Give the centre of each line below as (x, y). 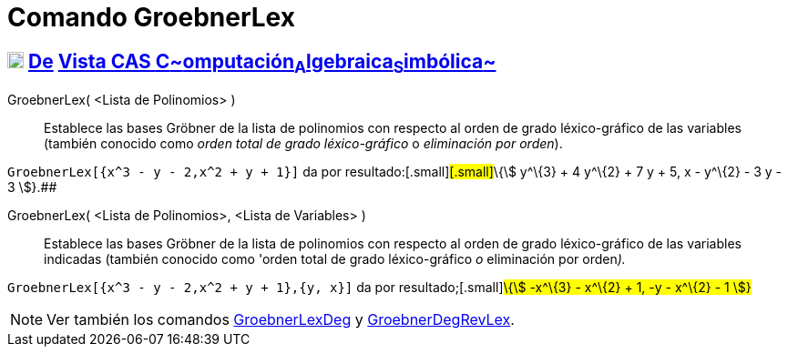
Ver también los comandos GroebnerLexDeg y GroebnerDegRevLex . (281, 320)
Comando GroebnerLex (151, 17)
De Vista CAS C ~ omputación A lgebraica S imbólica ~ (262, 63)
